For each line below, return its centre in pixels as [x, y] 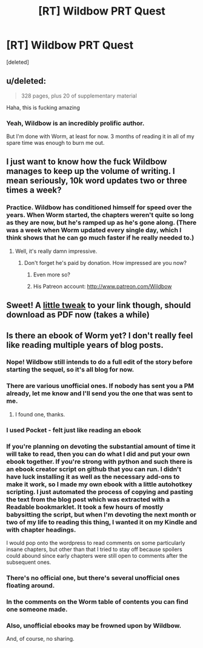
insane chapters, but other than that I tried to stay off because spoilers [95, 549]
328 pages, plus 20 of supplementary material [79, 96]
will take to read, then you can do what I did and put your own [98, 454]
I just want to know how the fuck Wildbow [87, 162]
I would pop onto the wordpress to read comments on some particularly [96, 543]
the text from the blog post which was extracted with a [88, 499]
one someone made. [37, 609]
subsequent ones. [29, 562]
